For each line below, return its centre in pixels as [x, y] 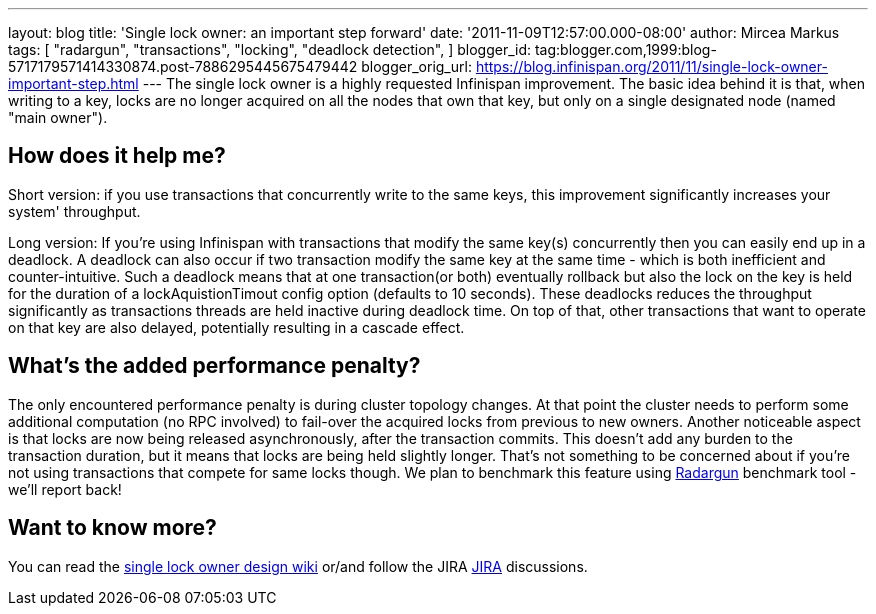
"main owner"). [58, 117]
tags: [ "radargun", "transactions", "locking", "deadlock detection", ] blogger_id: [270, 49]
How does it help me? [117, 156]
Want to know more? [112, 528]
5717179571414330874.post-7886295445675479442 [183, 66]
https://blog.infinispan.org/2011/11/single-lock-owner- [651, 66]
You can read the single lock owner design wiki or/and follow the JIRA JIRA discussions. [298, 566]
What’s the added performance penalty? [214, 366]
